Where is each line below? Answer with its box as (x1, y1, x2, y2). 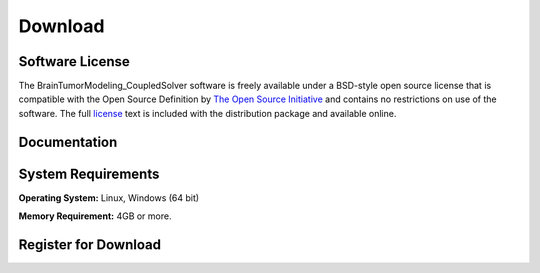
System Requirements (18, 165, 160, 182)
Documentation (18, 133, 118, 150)
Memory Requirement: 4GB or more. (18, 210, 172, 222)
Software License (18, 53, 130, 70)
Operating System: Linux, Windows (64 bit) (18, 191, 200, 204)
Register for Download (18, 236, 162, 253)
